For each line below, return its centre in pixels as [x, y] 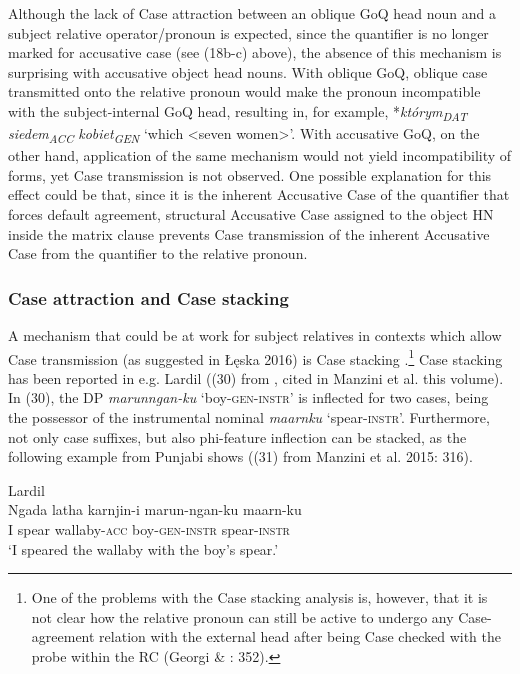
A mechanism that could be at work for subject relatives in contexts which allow [255, 335]
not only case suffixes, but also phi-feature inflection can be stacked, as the [237, 436]
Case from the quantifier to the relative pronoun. [158, 253]
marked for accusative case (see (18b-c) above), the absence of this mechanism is [255, 52]
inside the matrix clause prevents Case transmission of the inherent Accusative [249, 233]
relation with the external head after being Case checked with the [300, 636]
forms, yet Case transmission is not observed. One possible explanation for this [250, 174]
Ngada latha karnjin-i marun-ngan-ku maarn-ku [155, 509]
